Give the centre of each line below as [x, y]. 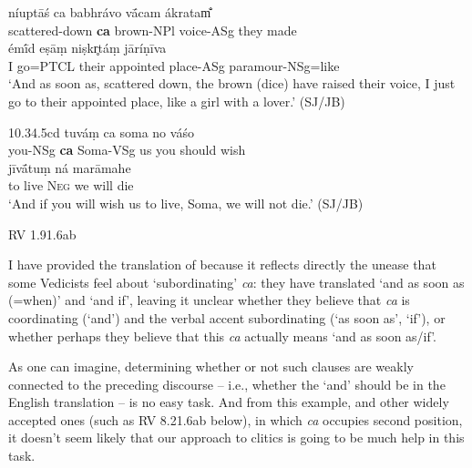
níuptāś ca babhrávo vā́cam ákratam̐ [110, 12]
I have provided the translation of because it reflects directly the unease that [222, 265]
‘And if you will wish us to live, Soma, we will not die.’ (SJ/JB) [186, 203]
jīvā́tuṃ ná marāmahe [70, 167]
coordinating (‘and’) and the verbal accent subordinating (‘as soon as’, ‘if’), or [227, 317]
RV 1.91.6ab [42, 234]
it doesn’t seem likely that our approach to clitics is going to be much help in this [236, 437]
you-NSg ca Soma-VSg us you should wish [127, 150]
